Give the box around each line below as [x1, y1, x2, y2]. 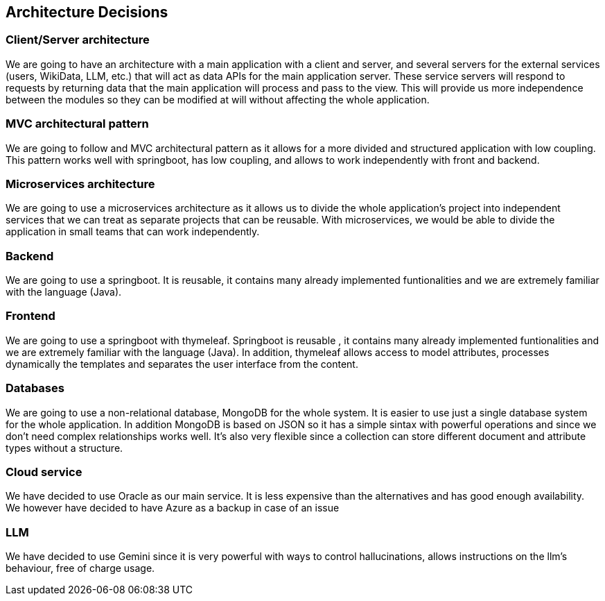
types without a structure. [6, 441, 123, 454]
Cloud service [6, 464, 82, 479]
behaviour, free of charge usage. [6, 562, 155, 575]
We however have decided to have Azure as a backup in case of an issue [6, 502, 340, 514]
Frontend [6, 309, 55, 323]
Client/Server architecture [6, 33, 150, 47]
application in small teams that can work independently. [6, 226, 260, 238]
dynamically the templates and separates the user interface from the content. [6, 357, 358, 370]
